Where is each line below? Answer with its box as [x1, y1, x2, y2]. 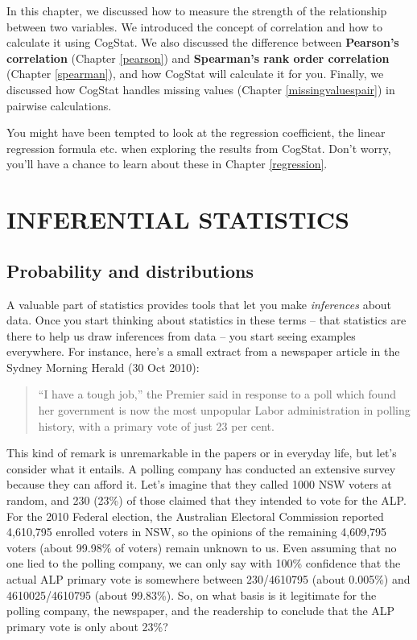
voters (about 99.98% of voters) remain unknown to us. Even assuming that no [6, 539, 397, 555]
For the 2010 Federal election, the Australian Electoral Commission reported [6, 507, 384, 524]
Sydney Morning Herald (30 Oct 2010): [6, 358, 200, 375]
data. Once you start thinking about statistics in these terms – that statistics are [6, 312, 407, 328]
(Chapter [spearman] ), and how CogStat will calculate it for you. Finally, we [6, 65, 384, 82]
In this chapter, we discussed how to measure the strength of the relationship [6, 2, 387, 19]
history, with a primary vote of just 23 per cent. [38, 417, 275, 434]
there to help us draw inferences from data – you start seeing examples [6, 327, 356, 344]
